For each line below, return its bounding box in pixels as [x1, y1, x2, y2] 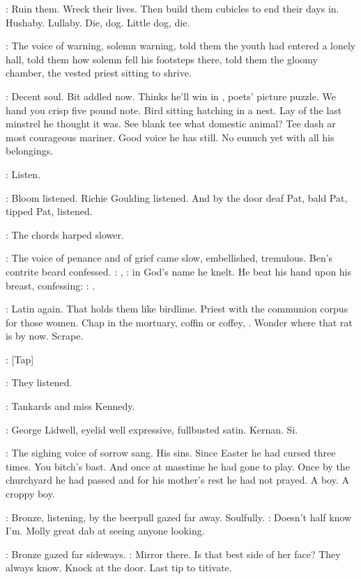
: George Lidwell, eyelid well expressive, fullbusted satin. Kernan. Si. [6, 422, 298, 436]
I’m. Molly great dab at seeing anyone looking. [6, 523, 205, 538]
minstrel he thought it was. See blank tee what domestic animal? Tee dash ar [6, 116, 336, 131]
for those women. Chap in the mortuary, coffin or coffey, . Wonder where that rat [6, 315, 353, 329]
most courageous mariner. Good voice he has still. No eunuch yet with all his [6, 129, 335, 144]
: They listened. [6, 375, 72, 390]
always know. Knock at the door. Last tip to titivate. [6, 560, 232, 575]
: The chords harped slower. [6, 227, 124, 241]
